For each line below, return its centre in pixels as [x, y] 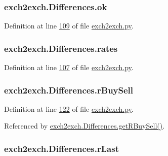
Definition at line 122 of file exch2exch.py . [69, 108]
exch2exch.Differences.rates [61, 48]
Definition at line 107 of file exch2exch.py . [69, 67]
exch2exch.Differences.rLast [61, 148]
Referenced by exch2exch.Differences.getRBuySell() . [85, 126]
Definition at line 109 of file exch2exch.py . [69, 26]
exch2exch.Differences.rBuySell [69, 90]
